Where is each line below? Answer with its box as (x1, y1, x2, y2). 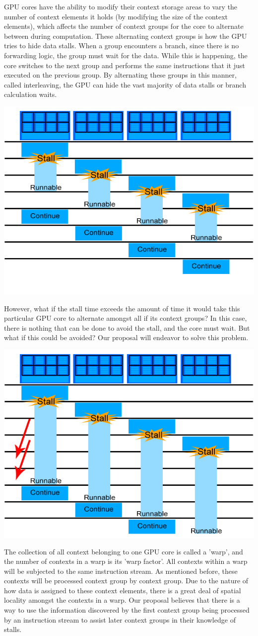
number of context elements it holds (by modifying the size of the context (4, 11, 228, 21)
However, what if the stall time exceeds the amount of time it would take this (4, 303, 240, 313)
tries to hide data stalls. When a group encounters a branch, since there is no (4, 40, 239, 51)
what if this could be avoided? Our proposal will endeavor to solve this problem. (4, 332, 249, 343)
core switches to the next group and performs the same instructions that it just (4, 60, 245, 70)
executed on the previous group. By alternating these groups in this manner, (4, 70, 237, 80)
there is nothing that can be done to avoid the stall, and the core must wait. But (4, 322, 250, 333)
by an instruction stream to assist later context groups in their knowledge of (4, 614, 236, 625)
